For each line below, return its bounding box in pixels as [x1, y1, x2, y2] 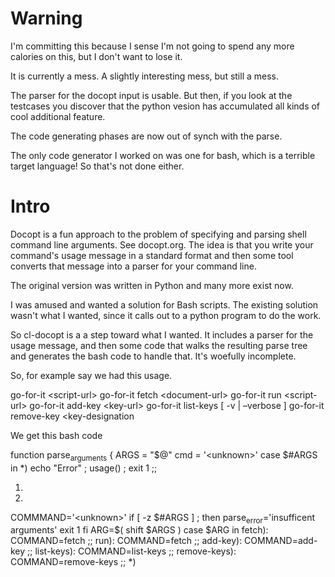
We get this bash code [10, 429, 103, 441]
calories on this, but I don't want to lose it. [10, 50, 183, 62]
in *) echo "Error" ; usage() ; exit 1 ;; [10, 462, 158, 474]
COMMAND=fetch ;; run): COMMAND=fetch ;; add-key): [10, 535, 243, 547]
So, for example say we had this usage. [10, 369, 173, 381]
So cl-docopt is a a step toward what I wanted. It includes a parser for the [10, 328, 314, 341]
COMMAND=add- [244, 535, 318, 547]
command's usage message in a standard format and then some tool [10, 249, 294, 261]
